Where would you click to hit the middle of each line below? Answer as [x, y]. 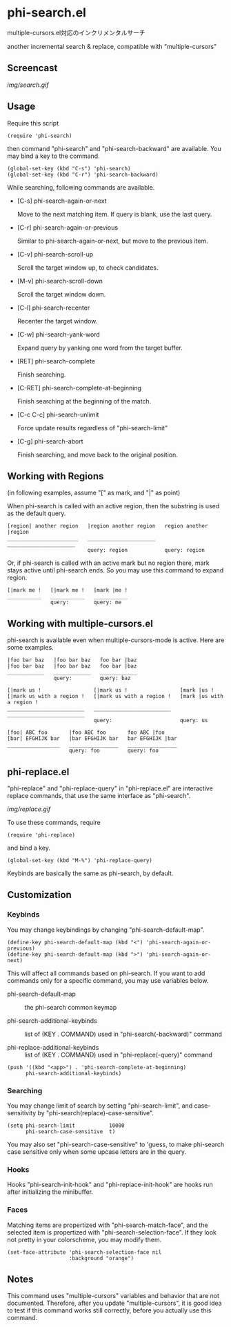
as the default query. [37, 513]
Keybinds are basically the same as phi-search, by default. [90, 873]
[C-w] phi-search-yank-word [58, 334]
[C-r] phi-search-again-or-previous [68, 227]
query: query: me [86, 602]
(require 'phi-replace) [41, 835]
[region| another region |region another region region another [108, 526]
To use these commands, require [54, 822]
